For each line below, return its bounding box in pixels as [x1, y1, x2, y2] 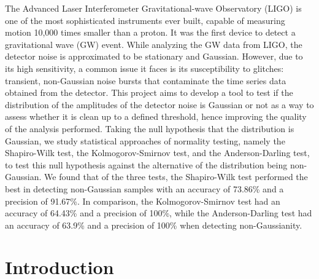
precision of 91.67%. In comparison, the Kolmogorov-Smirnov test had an [5, 194, 280, 207]
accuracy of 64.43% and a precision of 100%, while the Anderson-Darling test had [5, 206, 312, 219]
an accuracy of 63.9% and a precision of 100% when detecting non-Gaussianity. [5, 218, 302, 231]
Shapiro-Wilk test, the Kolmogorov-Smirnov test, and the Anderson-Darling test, [5, 146, 310, 159]
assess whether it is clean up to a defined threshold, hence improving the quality [5, 110, 307, 123]
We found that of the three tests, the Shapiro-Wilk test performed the [44, 170, 308, 183]
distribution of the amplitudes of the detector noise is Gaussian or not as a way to [5, 98, 314, 111]
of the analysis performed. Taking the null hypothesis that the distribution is [5, 122, 294, 135]
